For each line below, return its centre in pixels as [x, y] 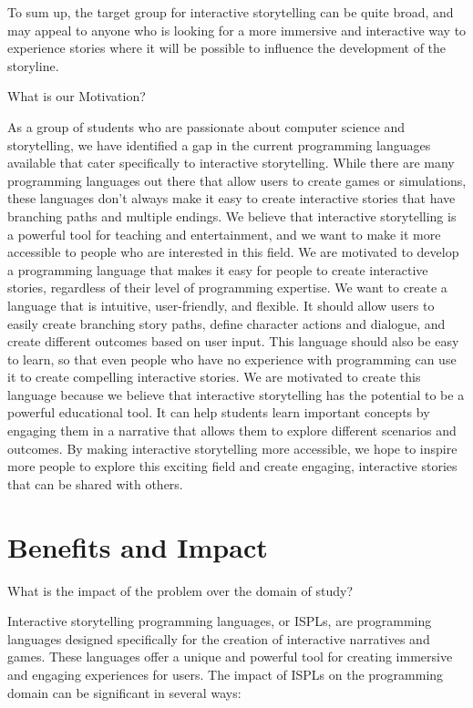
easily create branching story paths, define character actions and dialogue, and [226, 323]
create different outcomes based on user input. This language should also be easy [233, 341]
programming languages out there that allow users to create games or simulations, [237, 180]
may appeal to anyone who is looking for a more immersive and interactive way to [237, 30]
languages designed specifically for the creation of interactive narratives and [219, 638]
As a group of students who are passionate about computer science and [206, 126]
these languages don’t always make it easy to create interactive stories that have [231, 198]
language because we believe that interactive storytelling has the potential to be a [236, 394]
